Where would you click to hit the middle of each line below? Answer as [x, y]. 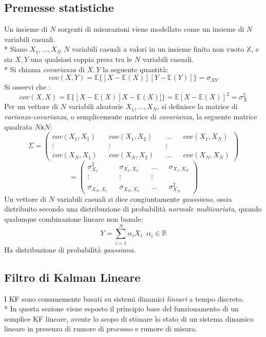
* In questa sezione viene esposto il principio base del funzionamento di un [121, 309]
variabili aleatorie [96, 106]
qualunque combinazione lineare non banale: [74, 219]
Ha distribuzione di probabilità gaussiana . [70, 249]
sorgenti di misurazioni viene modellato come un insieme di [151, 29]
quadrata [18, 126]
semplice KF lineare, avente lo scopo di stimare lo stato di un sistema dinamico [129, 318]
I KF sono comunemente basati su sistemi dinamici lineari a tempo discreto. [124, 298]
